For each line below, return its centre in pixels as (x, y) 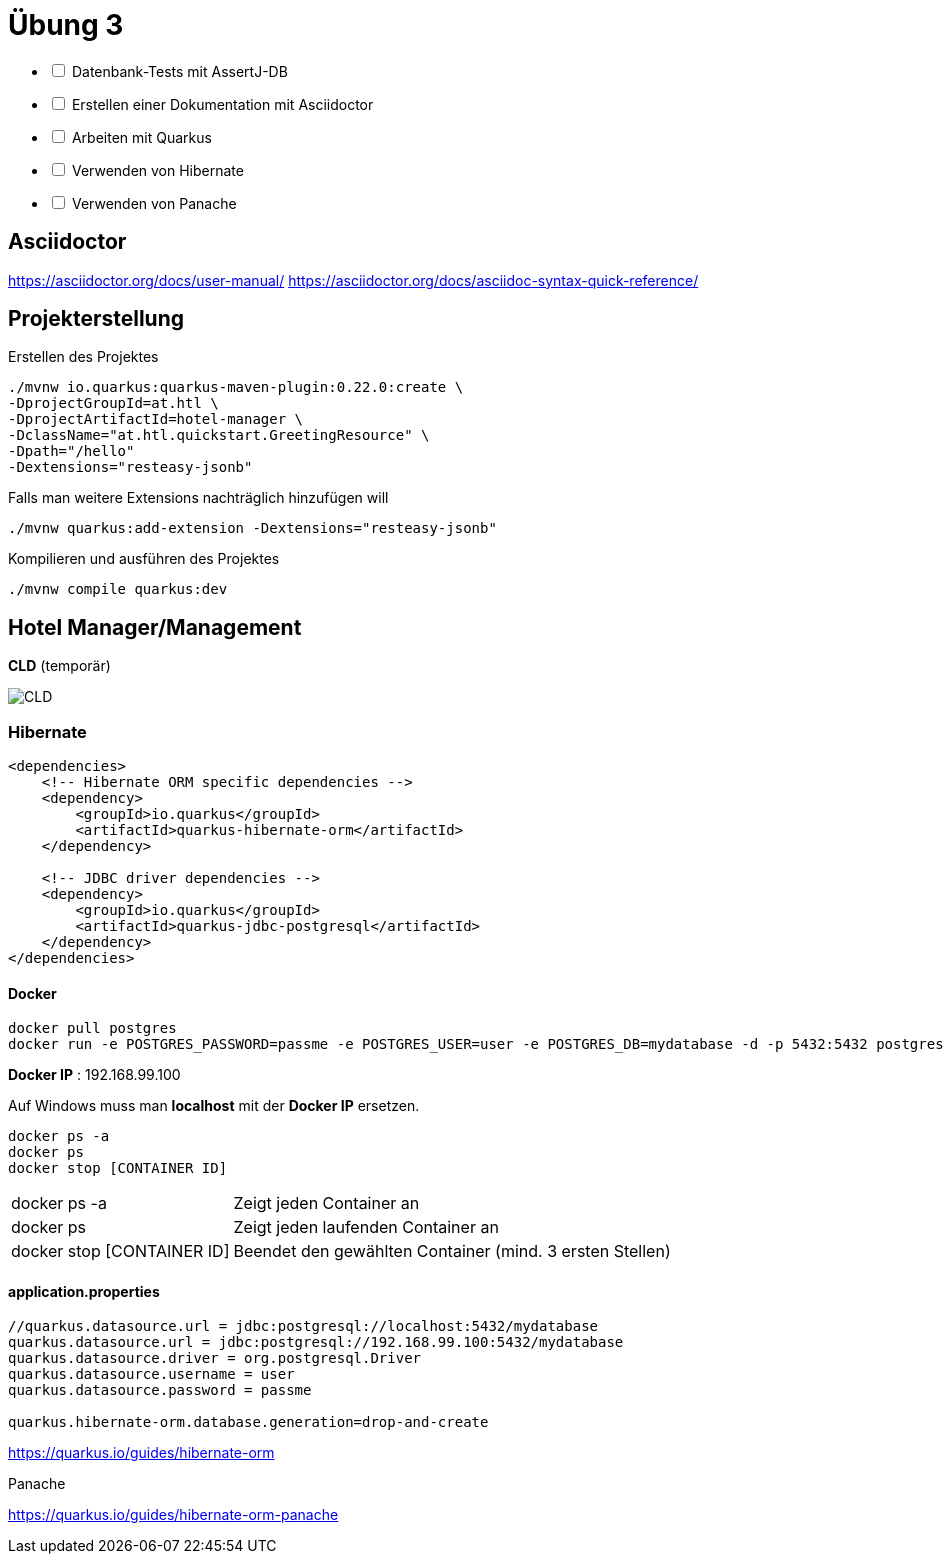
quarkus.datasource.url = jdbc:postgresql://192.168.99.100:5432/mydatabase (316, 1342)
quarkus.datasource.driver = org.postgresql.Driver (215, 1358)
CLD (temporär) (59, 666)
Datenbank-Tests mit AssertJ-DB (179, 71)
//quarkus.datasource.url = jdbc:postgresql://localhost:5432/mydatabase (303, 1326)
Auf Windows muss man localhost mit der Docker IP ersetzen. (214, 1106)
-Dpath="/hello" (71, 451)
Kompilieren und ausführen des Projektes (144, 559)
